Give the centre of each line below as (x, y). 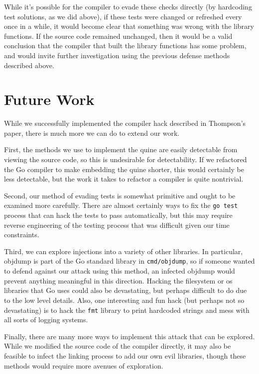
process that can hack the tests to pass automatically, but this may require (118, 215)
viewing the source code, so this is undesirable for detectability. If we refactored (126, 159)
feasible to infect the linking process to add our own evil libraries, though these (125, 355)
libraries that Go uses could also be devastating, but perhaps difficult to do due (126, 290)
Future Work (49, 99)
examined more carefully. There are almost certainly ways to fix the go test (121, 205)
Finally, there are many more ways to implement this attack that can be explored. (129, 336)
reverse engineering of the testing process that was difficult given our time (117, 225)
